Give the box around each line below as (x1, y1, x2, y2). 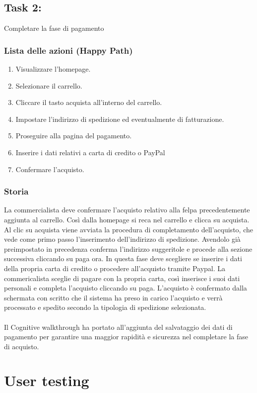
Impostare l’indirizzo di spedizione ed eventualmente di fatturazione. (15, 113, 224, 124)
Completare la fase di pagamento (4, 23, 104, 33)
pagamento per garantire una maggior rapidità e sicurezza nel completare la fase (4, 331, 248, 342)
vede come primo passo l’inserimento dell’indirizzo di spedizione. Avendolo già (4, 234, 241, 244)
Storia (4, 185, 29, 197)
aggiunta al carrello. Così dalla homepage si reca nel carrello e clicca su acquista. (4, 214, 250, 224)
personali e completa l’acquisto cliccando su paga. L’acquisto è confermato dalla (4, 283, 247, 293)
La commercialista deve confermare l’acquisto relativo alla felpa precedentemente (4, 204, 250, 215)
